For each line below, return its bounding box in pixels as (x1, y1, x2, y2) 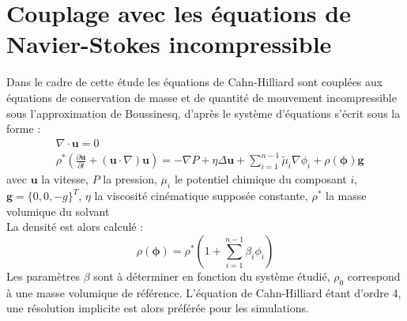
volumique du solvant (6, 202, 110, 219)
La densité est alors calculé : (6, 218, 144, 235)
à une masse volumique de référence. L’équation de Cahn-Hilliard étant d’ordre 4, (6, 284, 401, 300)
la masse (326, 187, 367, 204)
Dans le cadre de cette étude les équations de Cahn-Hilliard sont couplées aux (6, 74, 383, 90)
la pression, (103, 171, 157, 187)
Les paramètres (6, 267, 80, 284)
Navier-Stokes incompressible (6, 28, 332, 60)
